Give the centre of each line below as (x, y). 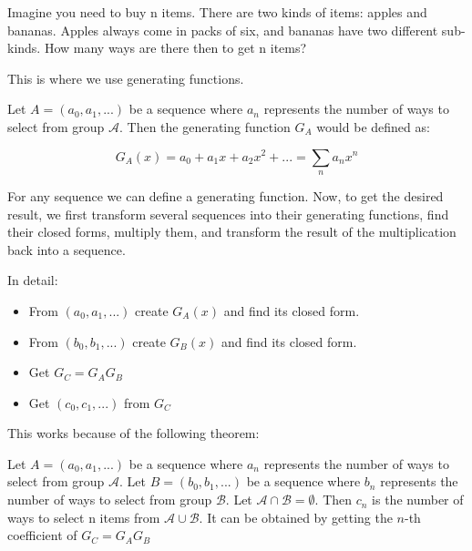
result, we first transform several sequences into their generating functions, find (228, 214)
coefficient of (42, 535)
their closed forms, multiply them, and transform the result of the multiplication (232, 232)
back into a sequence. (67, 249)
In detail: (33, 280)
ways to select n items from (84, 517)
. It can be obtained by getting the (296, 517)
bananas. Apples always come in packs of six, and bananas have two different (223, 30)
